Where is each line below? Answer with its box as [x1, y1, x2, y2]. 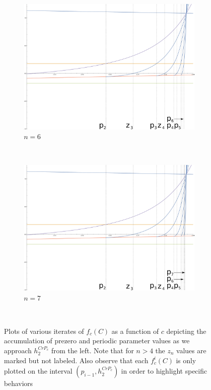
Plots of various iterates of [4, 325, 84, 336]
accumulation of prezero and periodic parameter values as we [4, 335, 190, 346]
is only [176, 355, 196, 365]
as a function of [111, 325, 159, 336]
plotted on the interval [4, 366, 72, 376]
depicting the [166, 325, 207, 336]
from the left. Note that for [51, 345, 134, 355]
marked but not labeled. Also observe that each [4, 355, 148, 365]
